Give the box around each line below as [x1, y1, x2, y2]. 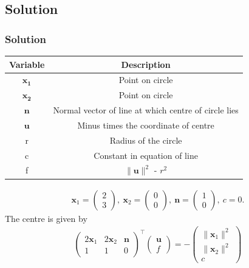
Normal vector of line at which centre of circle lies [53, 104, 239, 116]
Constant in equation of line [94, 149, 198, 161]
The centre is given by [5, 212, 87, 224]
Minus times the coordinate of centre [77, 118, 214, 131]
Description [121, 58, 171, 70]
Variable [9, 58, 45, 70]
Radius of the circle [109, 133, 182, 146]
